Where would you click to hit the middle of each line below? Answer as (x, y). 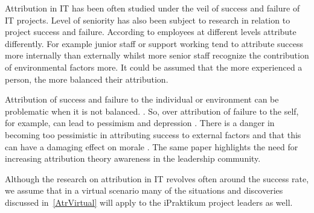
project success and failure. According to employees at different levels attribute (151, 32)
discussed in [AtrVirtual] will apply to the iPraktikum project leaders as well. (149, 202)
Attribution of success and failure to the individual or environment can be (142, 99)
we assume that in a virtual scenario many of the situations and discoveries (144, 190)
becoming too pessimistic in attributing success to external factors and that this (153, 134)
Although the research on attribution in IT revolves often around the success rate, (157, 178)
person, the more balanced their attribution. (87, 79)
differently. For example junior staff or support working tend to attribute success (154, 43)
